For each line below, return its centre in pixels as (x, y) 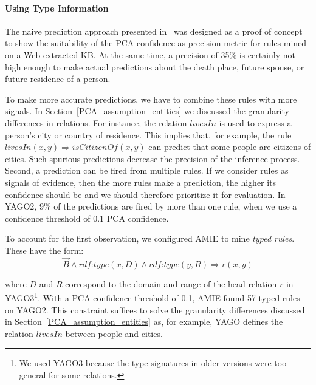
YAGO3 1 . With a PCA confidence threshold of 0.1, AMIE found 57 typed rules (153, 297)
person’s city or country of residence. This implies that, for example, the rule (148, 135)
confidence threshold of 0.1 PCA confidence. (87, 218)
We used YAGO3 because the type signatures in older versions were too (153, 363)
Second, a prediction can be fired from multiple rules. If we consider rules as (147, 170)
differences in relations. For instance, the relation (96, 122)
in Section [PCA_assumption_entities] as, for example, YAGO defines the (144, 322)
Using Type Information (57, 8)
